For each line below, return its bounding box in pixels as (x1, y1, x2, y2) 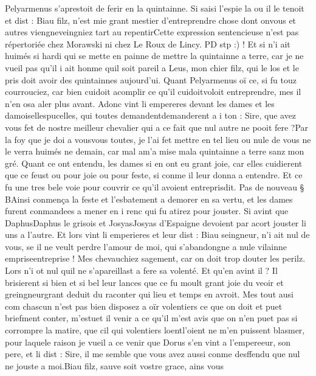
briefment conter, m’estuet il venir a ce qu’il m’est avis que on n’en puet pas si (5, 312, 298, 324)
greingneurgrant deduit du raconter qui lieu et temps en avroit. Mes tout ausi (5, 288, 294, 301)
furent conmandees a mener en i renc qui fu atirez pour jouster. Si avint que (5, 204, 289, 217)
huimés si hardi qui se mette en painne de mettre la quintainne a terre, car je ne (5, 49, 304, 62)
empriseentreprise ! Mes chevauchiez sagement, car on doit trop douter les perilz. (5, 252, 306, 265)
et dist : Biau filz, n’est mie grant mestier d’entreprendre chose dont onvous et (5, 13, 297, 26)
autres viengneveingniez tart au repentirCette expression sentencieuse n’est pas (5, 26, 299, 38)
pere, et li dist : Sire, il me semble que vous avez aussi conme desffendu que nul (5, 347, 300, 360)
